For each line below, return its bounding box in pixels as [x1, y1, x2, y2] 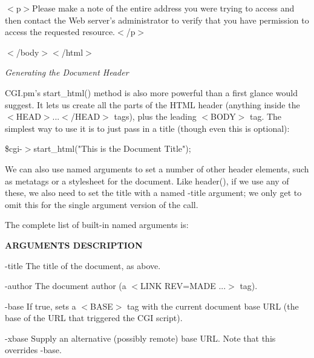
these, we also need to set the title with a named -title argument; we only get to [5, 186, 302, 199]
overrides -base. [5, 343, 62, 356]
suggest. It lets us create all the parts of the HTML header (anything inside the [5, 98, 300, 111]
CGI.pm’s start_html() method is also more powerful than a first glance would [5, 86, 298, 99]
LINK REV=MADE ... [140, 279, 226, 292]
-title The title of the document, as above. [5, 259, 161, 272]
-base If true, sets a [5, 299, 76, 312]
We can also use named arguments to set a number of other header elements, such [5, 162, 309, 175]
